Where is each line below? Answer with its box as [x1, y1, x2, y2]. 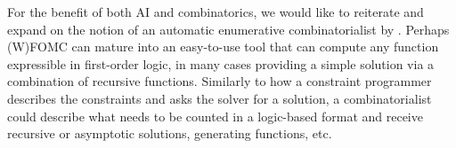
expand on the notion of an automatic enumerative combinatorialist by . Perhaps [7, 19, 450, 38]
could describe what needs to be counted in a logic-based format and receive [7, 106, 423, 125]
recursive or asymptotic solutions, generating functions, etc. [7, 124, 332, 143]
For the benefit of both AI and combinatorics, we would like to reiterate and [7, 3, 424, 20]
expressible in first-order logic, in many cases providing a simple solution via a [7, 54, 435, 73]
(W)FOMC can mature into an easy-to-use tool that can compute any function [7, 37, 439, 56]
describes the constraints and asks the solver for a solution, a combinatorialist [7, 89, 432, 107]
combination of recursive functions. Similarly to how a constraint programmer [7, 72, 432, 90]
